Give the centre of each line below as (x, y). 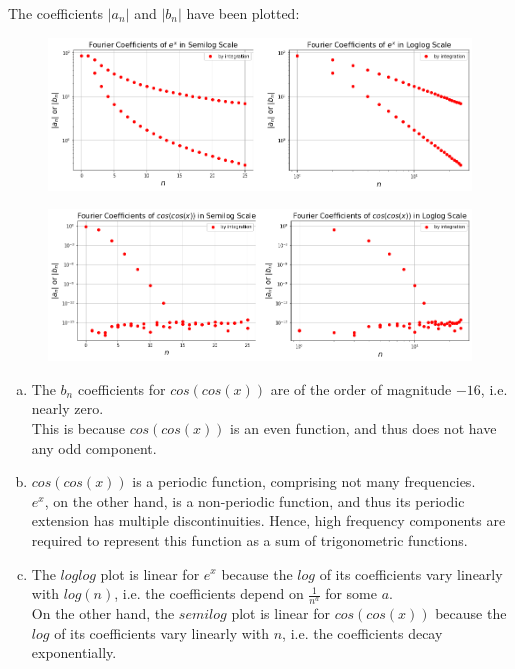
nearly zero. (67, 408)
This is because (78, 427)
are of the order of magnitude (361, 388)
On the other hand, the (103, 612)
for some (351, 593)
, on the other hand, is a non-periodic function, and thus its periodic (254, 500)
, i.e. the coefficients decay (362, 632)
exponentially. (74, 652)
